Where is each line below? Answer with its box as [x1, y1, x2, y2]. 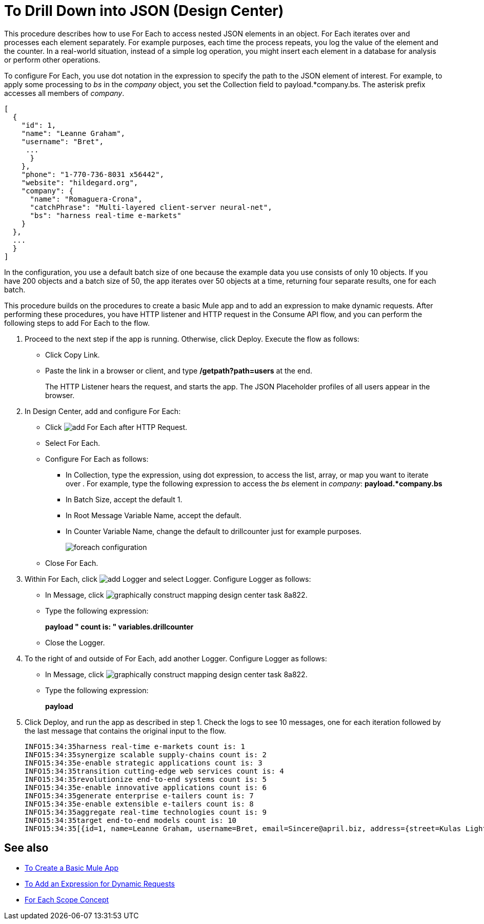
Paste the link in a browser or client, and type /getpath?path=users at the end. [45, 366, 312, 375]
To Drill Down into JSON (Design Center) [4, 2, 284, 19]
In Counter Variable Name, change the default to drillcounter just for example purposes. [66, 526, 361, 536]
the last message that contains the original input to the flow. [25, 726, 226, 735]
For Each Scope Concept [25, 895, 109, 904]
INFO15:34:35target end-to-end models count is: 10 [25, 816, 237, 824]
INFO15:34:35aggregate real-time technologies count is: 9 [25, 808, 267, 816]
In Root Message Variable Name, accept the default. [66, 510, 241, 520]
